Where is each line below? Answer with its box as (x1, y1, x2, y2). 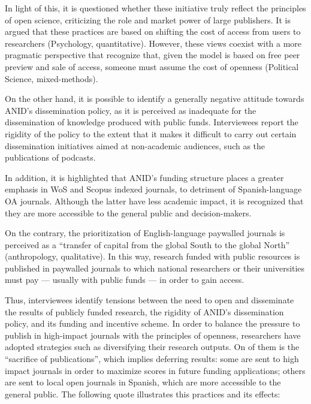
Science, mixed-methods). (5, 72, 98, 85)
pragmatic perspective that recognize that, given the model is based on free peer (5, 49, 300, 61)
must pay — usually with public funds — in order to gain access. (5, 273, 244, 286)
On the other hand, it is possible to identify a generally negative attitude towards (5, 92, 304, 105)
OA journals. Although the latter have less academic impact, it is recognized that (5, 194, 304, 207)
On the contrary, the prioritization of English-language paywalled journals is (5, 227, 285, 239)
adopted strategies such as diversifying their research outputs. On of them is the (5, 340, 300, 353)
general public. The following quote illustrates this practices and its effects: (5, 387, 280, 400)
